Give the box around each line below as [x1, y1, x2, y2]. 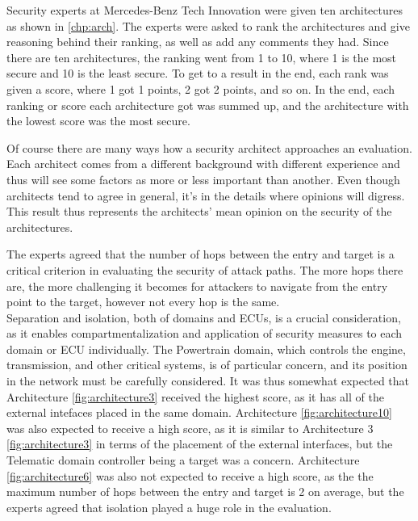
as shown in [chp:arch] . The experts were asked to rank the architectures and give [6, 17, 410, 34]
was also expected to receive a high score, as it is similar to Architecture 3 [6, 419, 374, 436]
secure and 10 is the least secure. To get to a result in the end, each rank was [6, 65, 389, 82]
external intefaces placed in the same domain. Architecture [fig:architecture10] [6, 404, 392, 421]
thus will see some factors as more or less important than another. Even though [6, 170, 400, 187]
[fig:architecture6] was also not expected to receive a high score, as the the [6, 467, 374, 484]
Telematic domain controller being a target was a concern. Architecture [6, 452, 360, 468]
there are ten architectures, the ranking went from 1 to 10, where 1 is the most [6, 48, 397, 65]
